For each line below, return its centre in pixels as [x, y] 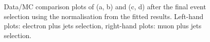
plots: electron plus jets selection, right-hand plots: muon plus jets [103, 26]
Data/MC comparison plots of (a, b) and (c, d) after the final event [105, 6]
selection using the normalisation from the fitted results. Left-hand [104, 16]
